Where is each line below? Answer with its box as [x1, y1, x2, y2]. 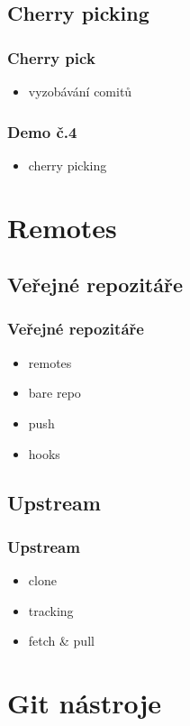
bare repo [28, 383, 81, 402]
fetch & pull [28, 631, 95, 650]
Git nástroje [7, 685, 162, 721]
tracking [28, 601, 74, 620]
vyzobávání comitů [28, 82, 132, 100]
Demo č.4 [7, 120, 77, 142]
